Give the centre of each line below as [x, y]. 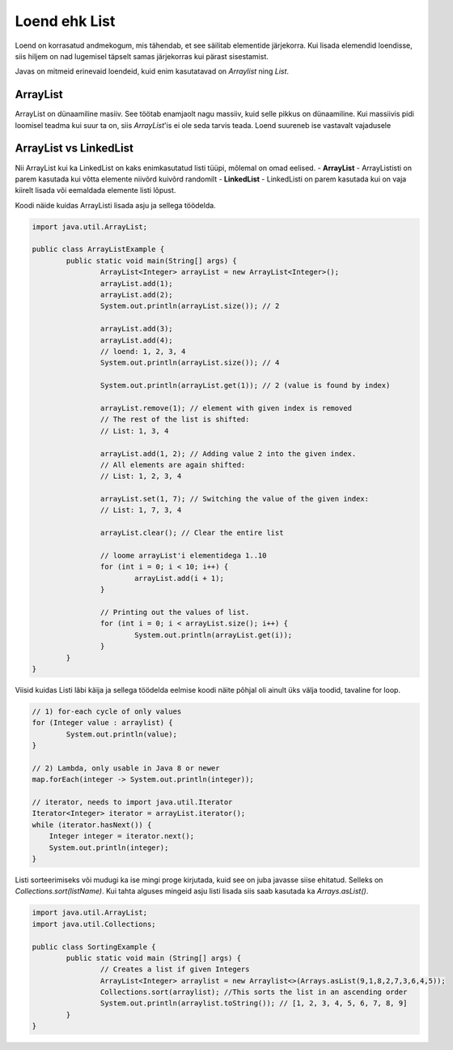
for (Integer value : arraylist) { [102, 723]
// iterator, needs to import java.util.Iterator [132, 802]
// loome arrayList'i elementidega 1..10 [183, 556]
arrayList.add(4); [136, 340]
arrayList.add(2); [136, 295]
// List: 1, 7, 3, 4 [141, 510]
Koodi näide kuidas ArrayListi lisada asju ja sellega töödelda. [115, 205]
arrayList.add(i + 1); [179, 578]
